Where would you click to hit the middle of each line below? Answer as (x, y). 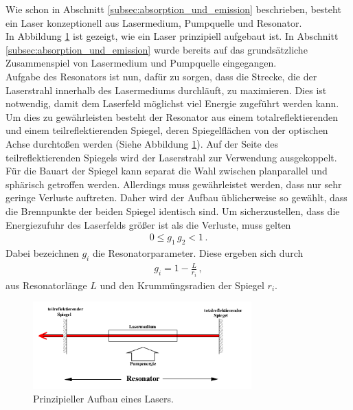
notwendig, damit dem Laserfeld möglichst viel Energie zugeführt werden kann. (172, 103)
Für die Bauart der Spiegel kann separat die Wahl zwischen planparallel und (167, 171)
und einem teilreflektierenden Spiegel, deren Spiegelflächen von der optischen (167, 130)
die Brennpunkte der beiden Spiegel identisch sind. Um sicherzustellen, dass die (173, 210)
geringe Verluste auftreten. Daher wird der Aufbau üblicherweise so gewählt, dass (176, 197)
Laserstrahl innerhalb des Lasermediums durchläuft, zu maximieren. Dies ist (166, 90)
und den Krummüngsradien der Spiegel (182, 285)
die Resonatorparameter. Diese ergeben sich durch (198, 252)
